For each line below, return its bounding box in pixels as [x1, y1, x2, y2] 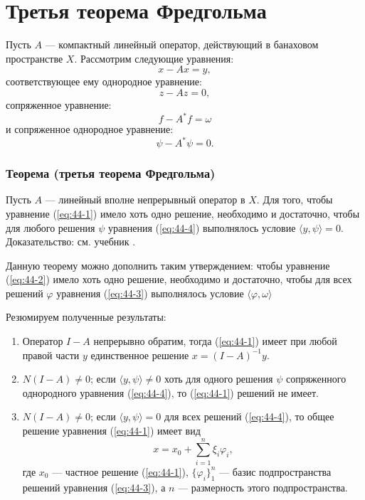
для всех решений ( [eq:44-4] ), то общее [164, 409, 334, 424]
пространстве [6, 50, 63, 65]
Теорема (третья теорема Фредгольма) [6, 164, 216, 182]
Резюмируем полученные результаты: [6, 309, 166, 324]
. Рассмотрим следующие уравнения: [74, 50, 234, 65]
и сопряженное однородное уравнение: [6, 122, 174, 136]
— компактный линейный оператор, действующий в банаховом [45, 37, 319, 52]
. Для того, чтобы [256, 192, 333, 207]
